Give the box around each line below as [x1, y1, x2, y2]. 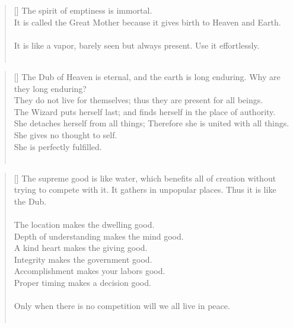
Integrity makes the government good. [14, 253, 152, 265]
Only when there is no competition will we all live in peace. [14, 300, 230, 312]
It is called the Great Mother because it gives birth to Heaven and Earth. [14, 15, 281, 28]
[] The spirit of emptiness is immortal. [14, 4, 152, 16]
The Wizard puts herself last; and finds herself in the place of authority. [14, 105, 276, 117]
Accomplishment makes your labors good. [14, 265, 165, 277]
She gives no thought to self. [14, 128, 117, 141]
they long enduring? [14, 82, 87, 94]
